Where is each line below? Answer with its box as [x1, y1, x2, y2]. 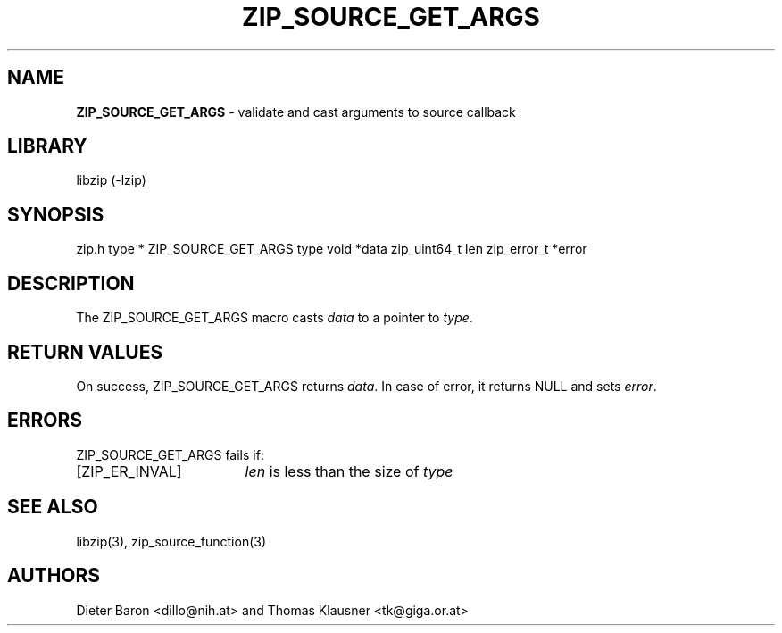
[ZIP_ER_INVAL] [76, 462, 182, 480]
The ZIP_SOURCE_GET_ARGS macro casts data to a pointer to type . [76, 310, 473, 326]
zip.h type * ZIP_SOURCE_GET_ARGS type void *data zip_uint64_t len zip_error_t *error [76, 241, 587, 257]
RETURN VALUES [7, 340, 163, 363]
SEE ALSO [7, 496, 98, 519]
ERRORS [7, 409, 83, 432]
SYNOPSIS [7, 203, 104, 226]
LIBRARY [7, 135, 87, 158]
